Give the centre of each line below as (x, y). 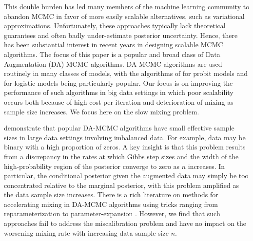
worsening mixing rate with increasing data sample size (86, 232)
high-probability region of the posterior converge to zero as (92, 166)
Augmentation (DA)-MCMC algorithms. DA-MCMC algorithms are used (113, 64)
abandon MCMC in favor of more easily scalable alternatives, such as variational (124, 16)
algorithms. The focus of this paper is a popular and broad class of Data (112, 54)
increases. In (206, 166)
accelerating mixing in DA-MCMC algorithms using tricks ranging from (111, 204)
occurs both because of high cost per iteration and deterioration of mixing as (119, 102)
